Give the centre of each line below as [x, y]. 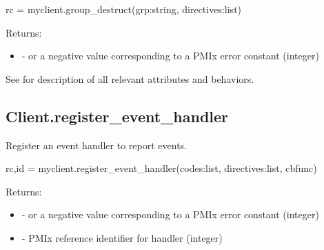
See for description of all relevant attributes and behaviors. [130, 78]
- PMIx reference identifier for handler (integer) [122, 237]
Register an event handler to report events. [96, 145]
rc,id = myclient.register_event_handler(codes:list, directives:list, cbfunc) [161, 168]
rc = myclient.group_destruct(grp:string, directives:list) [124, 9]
